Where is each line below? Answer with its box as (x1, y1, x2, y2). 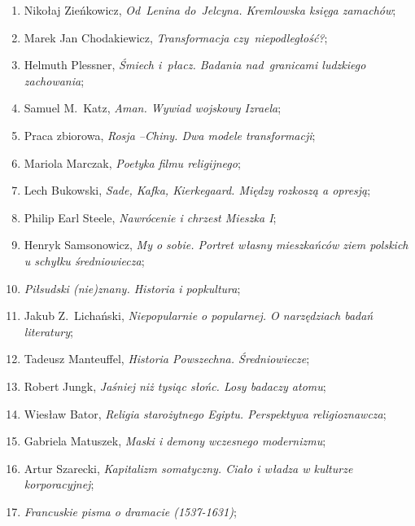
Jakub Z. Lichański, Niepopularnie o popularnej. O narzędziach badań (24, 307, 373, 324)
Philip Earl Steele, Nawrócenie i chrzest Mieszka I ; (24, 208, 277, 226)
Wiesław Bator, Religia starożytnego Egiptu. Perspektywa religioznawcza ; (24, 405, 387, 422)
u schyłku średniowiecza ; (24, 252, 145, 269)
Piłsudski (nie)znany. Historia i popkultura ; (24, 279, 241, 296)
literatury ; (24, 322, 73, 340)
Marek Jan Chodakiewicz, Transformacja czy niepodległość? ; (24, 28, 328, 46)
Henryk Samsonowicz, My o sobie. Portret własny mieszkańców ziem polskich (24, 236, 408, 253)
